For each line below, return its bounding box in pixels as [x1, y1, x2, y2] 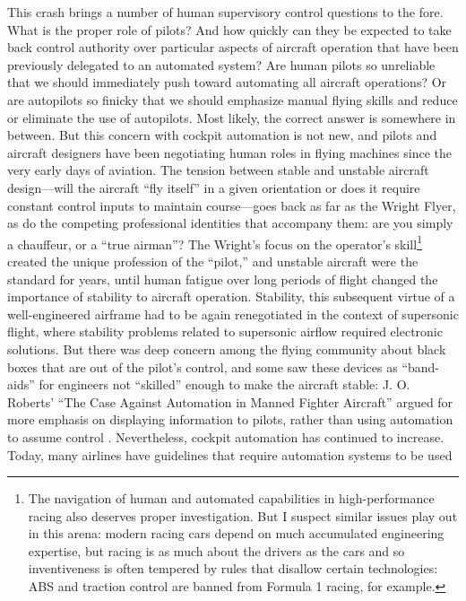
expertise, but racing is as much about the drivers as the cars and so [28, 541, 405, 560]
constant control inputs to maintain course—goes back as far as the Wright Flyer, [7, 196, 456, 214]
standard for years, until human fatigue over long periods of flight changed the [7, 269, 438, 288]
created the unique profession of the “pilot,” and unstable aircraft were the [7, 251, 419, 270]
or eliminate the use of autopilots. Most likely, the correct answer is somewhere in [7, 108, 456, 126]
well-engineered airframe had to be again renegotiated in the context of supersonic [7, 304, 459, 323]
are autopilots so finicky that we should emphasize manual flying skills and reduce [7, 90, 458, 109]
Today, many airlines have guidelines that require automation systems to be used [7, 445, 453, 464]
